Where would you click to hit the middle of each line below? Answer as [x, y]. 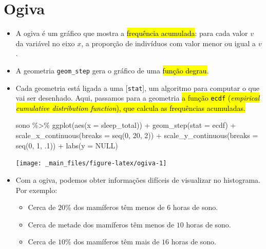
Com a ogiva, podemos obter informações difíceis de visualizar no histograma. [138, 179]
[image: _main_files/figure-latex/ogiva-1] [91, 164]
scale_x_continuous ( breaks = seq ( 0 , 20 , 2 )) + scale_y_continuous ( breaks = [137, 135]
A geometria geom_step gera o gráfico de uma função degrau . [112, 70]
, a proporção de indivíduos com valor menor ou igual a [168, 43]
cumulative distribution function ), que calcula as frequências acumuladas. [130, 108]
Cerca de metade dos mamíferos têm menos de [101, 224]
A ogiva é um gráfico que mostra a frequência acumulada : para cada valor [132, 33]
